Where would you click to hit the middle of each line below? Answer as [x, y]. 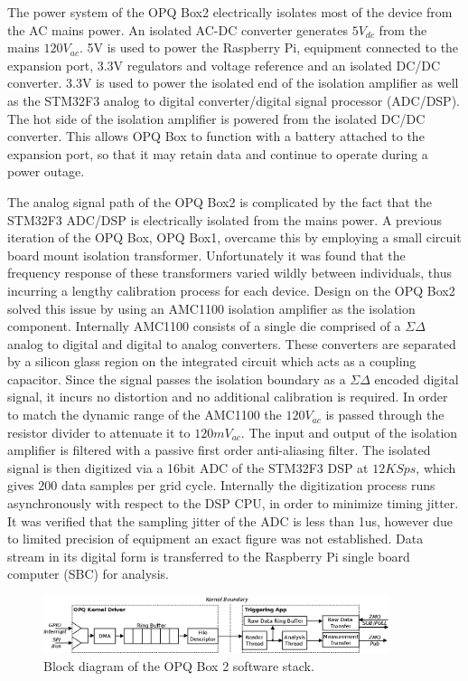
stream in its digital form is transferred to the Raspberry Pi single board [209, 556]
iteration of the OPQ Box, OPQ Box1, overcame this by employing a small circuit [234, 237]
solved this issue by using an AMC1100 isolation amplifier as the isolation [211, 308]
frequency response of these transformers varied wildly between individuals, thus [229, 273]
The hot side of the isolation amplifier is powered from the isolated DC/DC [216, 118]
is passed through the [385, 415]
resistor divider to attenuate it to [99, 432]
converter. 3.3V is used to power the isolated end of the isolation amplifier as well [233, 83]
